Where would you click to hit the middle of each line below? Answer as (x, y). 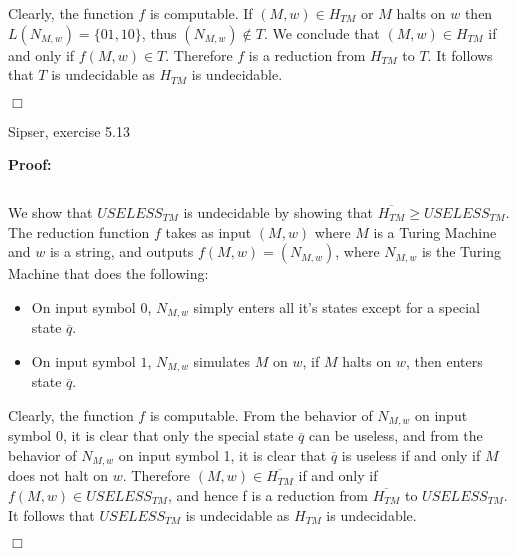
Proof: (30, 164)
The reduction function (79, 231)
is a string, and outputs (121, 251)
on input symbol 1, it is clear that (222, 454)
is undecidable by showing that (278, 211)
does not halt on (58, 475)
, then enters (444, 360)
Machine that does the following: (108, 273)
